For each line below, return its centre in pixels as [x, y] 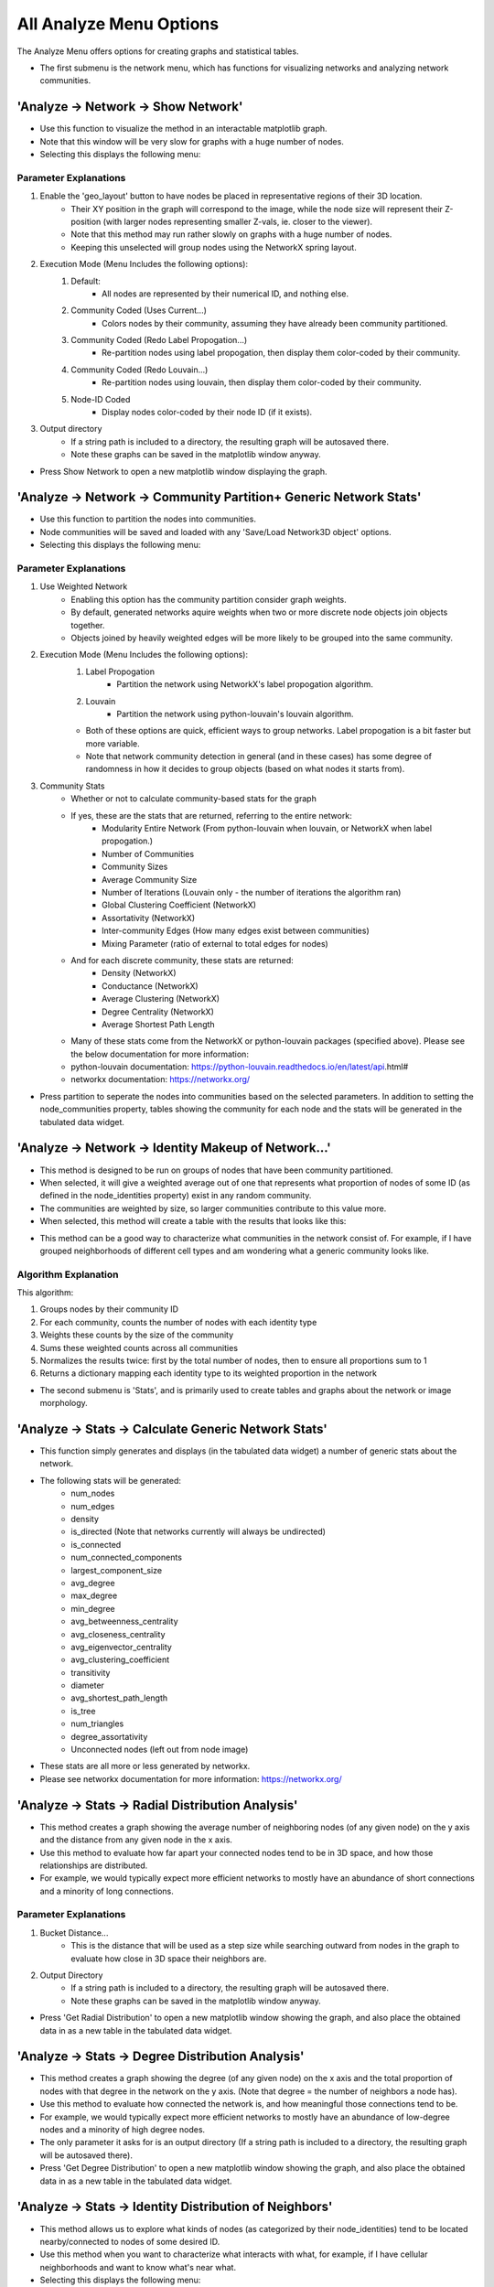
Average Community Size [150, 879]
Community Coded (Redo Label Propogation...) [159, 340]
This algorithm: [45, 1293]
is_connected [96, 1544]
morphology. [64, 1403]
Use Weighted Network [84, 586]
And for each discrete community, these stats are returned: [182, 960]
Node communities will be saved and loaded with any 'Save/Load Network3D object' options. [216, 531]
